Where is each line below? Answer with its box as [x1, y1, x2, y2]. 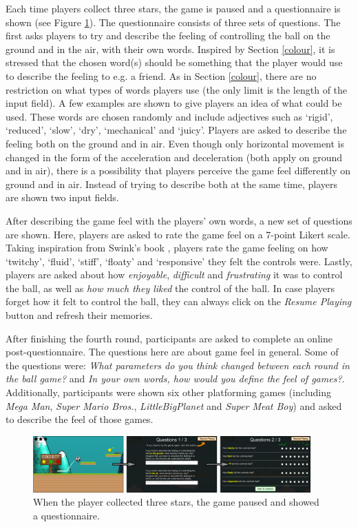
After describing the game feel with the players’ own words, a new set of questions [6, 213, 352, 227]
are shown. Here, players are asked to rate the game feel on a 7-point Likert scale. [6, 227, 350, 241]
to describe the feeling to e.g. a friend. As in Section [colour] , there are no [6, 68, 317, 83]
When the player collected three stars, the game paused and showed [33, 495, 319, 509]
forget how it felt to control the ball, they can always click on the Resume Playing [6, 294, 352, 309]
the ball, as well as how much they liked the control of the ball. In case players [6, 280, 335, 295]
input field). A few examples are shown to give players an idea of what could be [6, 96, 342, 110]
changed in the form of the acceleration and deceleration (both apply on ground [6, 149, 343, 164]
